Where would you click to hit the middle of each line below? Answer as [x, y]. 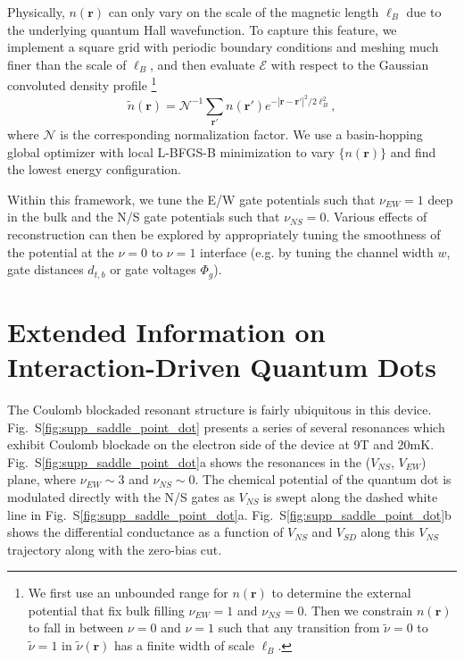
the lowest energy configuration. [94, 169]
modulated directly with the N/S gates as [121, 496]
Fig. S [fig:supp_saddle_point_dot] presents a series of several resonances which [226, 427]
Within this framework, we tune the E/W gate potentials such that [191, 199]
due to [424, 12]
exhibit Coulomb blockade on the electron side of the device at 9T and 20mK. [221, 444]
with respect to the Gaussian [350, 64]
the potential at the [61, 251]
